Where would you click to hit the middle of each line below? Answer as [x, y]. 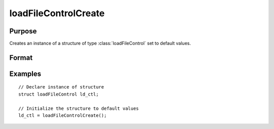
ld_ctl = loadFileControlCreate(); [63, 116]
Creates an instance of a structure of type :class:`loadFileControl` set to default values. [100, 44]
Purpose [23, 31]
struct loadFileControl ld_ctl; [59, 94]
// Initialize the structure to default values [79, 108]
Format [21, 57]
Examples [25, 74]
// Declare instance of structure [61, 87]
